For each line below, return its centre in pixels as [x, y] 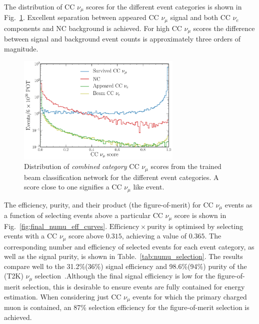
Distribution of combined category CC [82, 166]
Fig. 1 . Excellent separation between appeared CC [81, 17]
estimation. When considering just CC [63, 296]
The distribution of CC [39, 6]
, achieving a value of [154, 236]
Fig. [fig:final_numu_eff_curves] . [56, 226]
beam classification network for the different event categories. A [121, 177]
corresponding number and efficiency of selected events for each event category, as [129, 246]
